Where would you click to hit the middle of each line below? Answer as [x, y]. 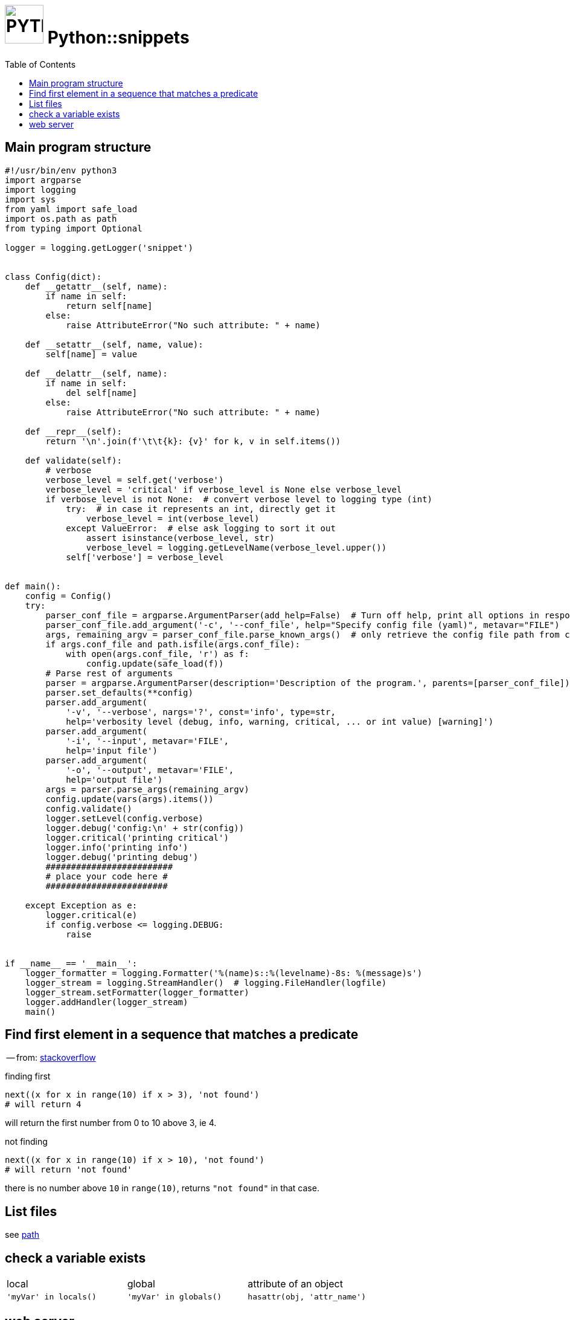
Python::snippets [118, 37]
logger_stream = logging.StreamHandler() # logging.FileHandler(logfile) [206, 982]
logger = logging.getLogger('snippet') [99, 247]
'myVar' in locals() [52, 1297]
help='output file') [114, 779]
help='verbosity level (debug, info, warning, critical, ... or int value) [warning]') [280, 721]
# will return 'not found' [69, 1170]
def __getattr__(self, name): [96, 286]
